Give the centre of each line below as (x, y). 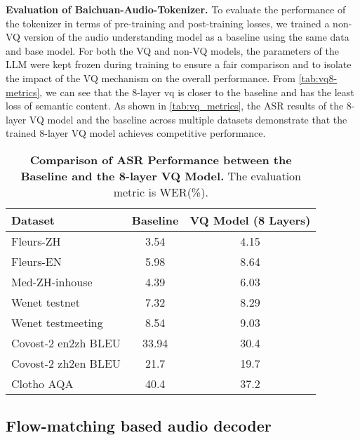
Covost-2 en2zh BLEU (66, 342)
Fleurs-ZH (36, 241)
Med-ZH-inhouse (52, 281)
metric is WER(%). (161, 192)
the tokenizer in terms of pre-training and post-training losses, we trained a (168, 23)
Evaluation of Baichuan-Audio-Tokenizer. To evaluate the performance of (176, 9)
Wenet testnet (46, 302)
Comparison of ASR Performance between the (161, 159)
